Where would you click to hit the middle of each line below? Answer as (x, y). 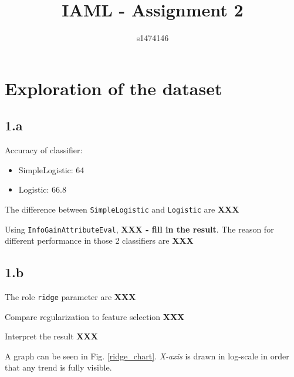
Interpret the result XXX (51, 336)
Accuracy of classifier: (44, 150)
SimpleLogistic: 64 (51, 169)
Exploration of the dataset (114, 88)
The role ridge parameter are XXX (70, 297)
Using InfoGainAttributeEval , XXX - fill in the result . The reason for (139, 229)
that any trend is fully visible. (58, 367)
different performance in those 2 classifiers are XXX (99, 240)
